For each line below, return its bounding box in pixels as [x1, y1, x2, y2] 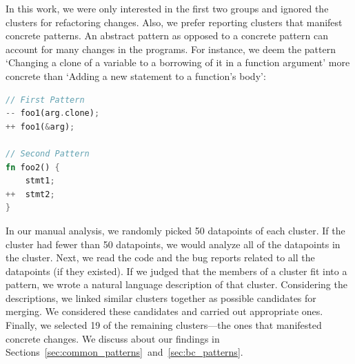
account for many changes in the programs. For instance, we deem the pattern [6, 41, 336, 56]
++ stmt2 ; [6, 189, 55, 199]
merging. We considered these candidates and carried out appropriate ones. [6, 304, 323, 318]
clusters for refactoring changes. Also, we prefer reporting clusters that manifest [6, 14, 343, 29]
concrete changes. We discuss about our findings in [6, 331, 220, 345]
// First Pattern [6, 94, 85, 105]
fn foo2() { [6, 162, 60, 172]
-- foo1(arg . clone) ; [6, 108, 100, 119]
